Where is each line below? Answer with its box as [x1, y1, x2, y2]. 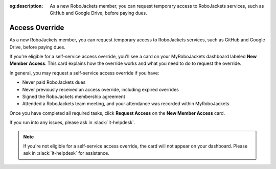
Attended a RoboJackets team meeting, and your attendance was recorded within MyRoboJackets [22, 101, 229, 107]
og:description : [9, 3, 43, 9]
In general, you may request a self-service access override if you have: [9, 69, 159, 76]
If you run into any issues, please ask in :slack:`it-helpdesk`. [9, 119, 135, 126]
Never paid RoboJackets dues [22, 79, 86, 85]
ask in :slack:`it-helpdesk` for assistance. [23, 150, 109, 156]
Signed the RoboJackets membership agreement [22, 93, 125, 100]
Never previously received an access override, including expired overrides [22, 86, 179, 92]
